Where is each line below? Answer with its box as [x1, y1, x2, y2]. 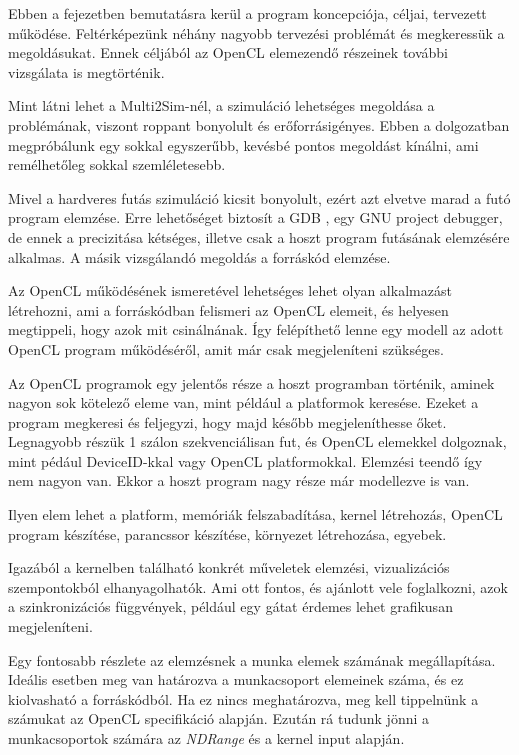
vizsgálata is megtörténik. [8, 61, 165, 82]
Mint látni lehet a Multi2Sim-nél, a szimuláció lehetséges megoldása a [8, 95, 435, 116]
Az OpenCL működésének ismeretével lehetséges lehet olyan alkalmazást [8, 280, 452, 301]
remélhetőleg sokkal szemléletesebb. [8, 154, 226, 175]
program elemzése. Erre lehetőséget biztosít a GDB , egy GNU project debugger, [8, 207, 503, 228]
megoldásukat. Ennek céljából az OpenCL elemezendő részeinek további [8, 42, 449, 63]
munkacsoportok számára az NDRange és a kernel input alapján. [8, 728, 405, 748]
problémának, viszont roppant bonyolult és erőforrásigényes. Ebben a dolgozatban [8, 114, 510, 135]
